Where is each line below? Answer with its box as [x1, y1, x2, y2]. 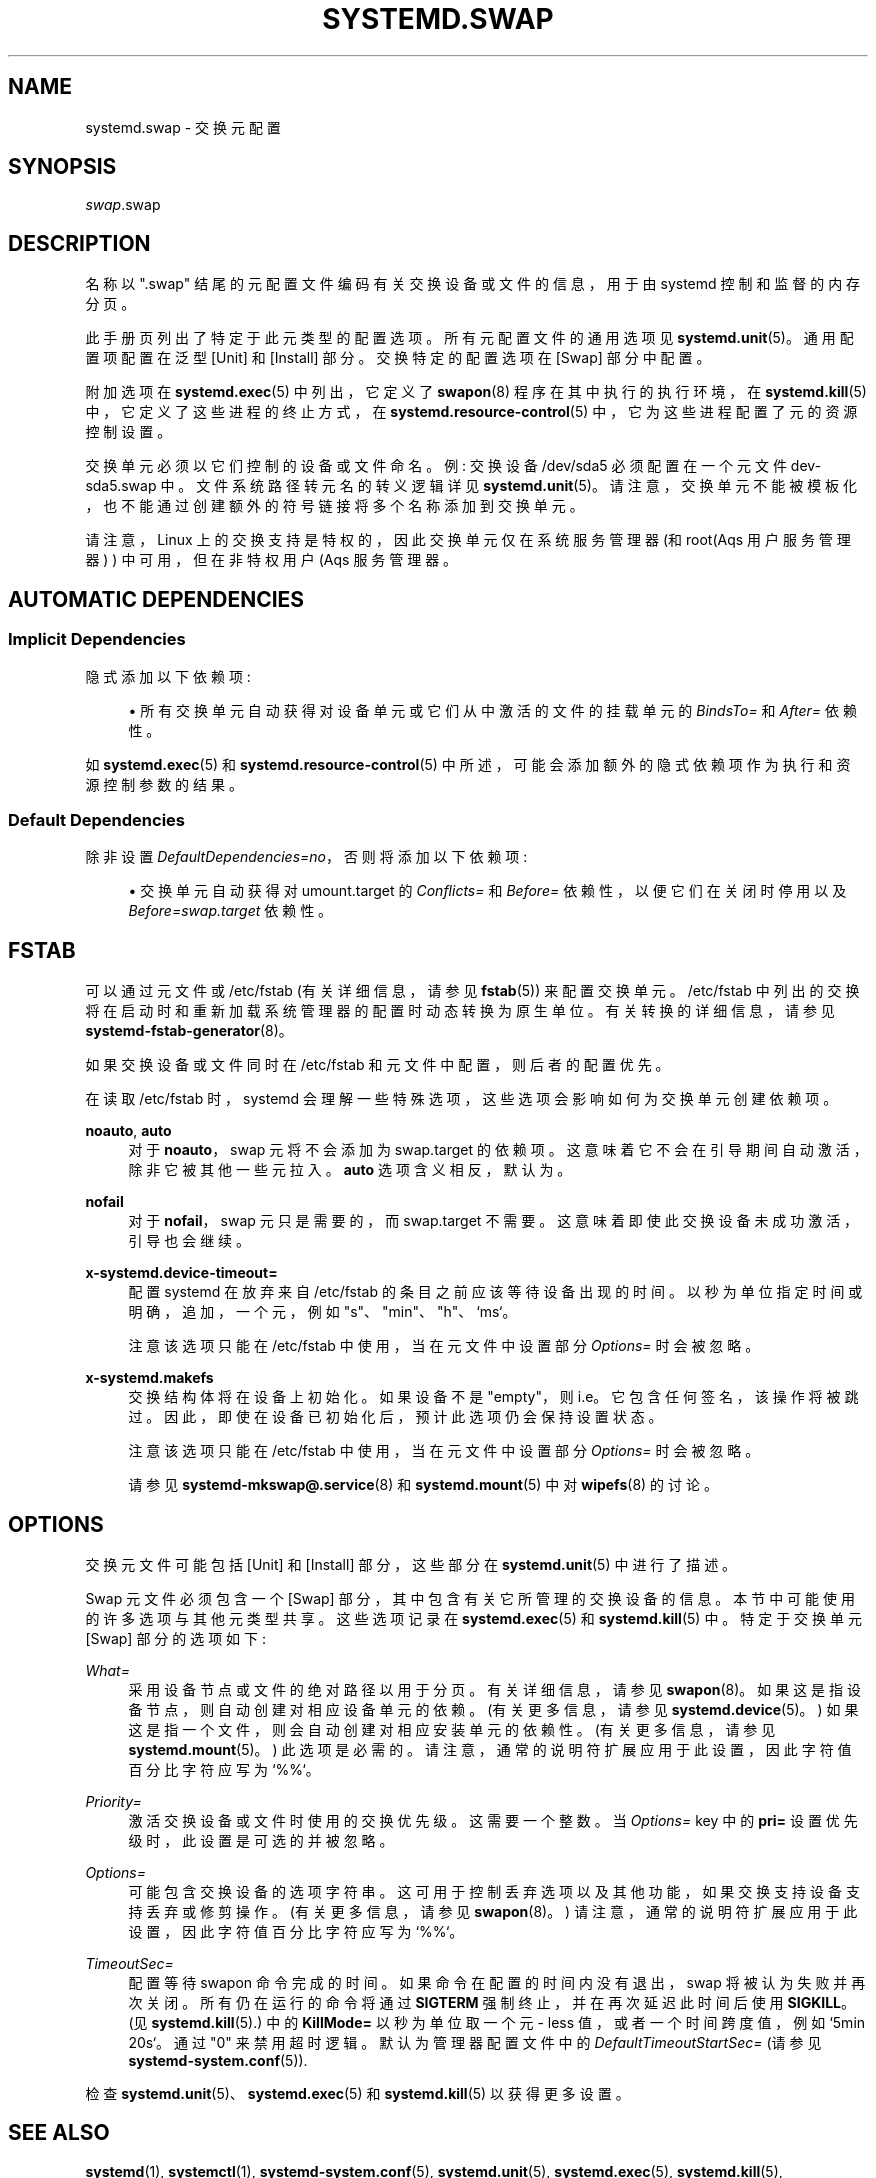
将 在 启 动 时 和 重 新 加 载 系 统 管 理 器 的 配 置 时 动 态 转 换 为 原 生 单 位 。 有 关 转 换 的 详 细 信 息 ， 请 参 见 [85, 1002, 835, 1020]
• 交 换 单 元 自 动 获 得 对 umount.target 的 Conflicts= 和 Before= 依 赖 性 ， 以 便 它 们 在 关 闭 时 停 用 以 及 [128, 882, 847, 900]
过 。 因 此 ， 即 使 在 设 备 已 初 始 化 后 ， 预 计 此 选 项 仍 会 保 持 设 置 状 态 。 [128, 1408, 663, 1426]
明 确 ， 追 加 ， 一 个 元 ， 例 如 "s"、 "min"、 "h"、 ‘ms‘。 [128, 1303, 517, 1321]
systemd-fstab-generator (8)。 [85, 1022, 293, 1040]
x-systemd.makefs [85, 1369, 214, 1387]
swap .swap [85, 196, 161, 214]
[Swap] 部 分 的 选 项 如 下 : [85, 1629, 267, 1647]
